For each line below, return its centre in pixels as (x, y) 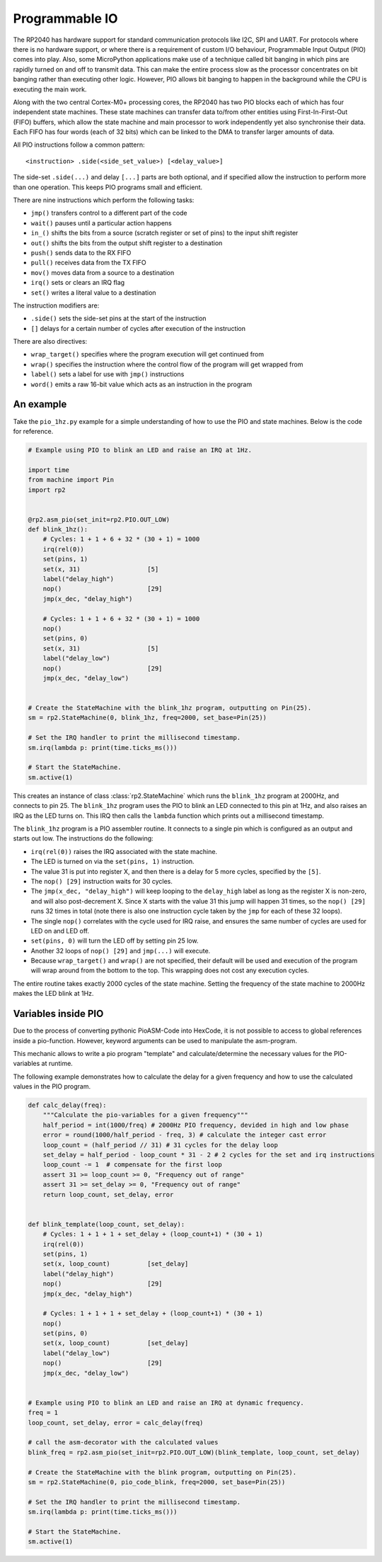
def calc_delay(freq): (67, 1105)
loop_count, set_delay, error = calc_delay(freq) (116, 1422)
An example (40, 404)
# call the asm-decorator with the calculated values (123, 1443)
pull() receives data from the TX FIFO (88, 263)
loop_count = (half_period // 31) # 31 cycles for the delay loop (161, 1145)
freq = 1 (43, 1413)
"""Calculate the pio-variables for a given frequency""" (145, 1115)
